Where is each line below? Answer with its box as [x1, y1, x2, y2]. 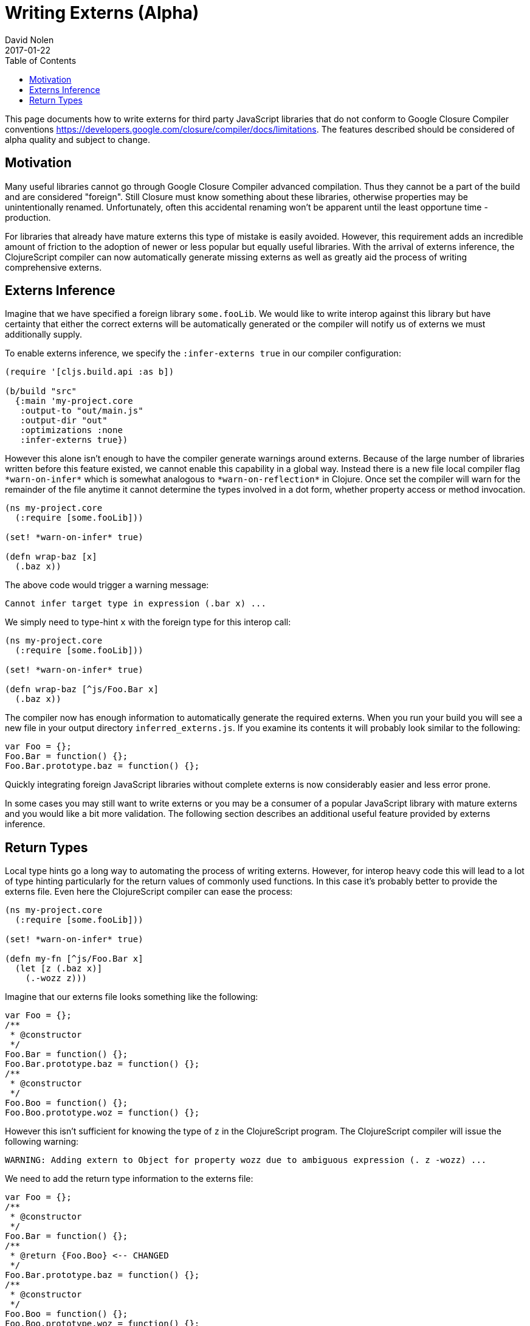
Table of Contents [5, 55, 77, 66]
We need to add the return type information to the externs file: [5, 1173, 253, 1184]
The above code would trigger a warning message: [5, 580, 209, 591]
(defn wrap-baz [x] [5, 552, 97, 562]
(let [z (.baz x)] [15, 963, 103, 974]
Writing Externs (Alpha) [5, 2, 199, 23]
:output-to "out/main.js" [20, 406, 143, 416]
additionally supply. [5, 329, 83, 340]
